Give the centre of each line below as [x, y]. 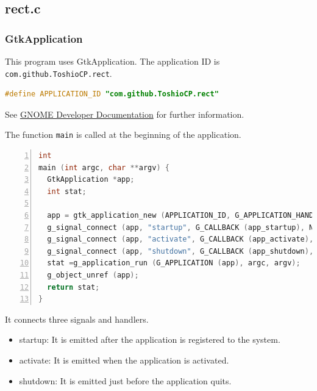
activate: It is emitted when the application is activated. [124, 360]
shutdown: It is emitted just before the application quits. [125, 380]
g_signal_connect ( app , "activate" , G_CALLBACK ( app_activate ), [180, 239]
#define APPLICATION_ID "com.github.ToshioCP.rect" [112, 94]
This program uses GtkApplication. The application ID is [112, 61]
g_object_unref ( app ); [93, 275]
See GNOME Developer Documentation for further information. [125, 114]
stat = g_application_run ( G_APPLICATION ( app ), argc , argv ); [174, 263]
